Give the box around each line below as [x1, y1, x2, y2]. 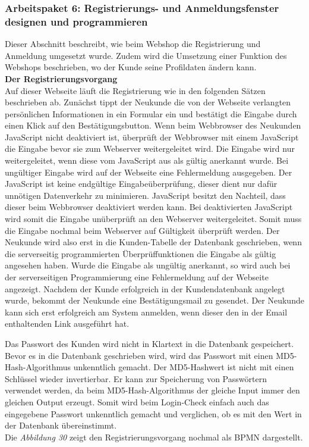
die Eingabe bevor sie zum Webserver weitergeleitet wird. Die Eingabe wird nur [5, 142, 295, 155]
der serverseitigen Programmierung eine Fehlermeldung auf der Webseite [5, 271, 269, 283]
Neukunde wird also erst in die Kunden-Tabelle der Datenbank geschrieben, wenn [5, 236, 302, 248]
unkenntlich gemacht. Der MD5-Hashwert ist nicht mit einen [73, 361, 294, 373]
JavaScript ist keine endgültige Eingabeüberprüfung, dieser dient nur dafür [5, 177, 278, 190]
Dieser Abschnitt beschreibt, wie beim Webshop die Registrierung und [5, 37, 261, 50]
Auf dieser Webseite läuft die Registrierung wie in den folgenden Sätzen [5, 84, 266, 96]
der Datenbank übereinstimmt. [5, 419, 117, 432]
